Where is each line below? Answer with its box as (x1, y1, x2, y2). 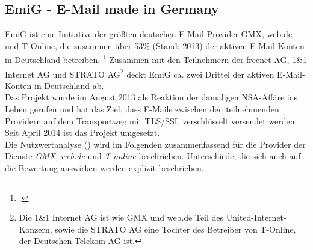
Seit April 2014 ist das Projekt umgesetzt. (5, 126, 160, 139)
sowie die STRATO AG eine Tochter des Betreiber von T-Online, (55, 222, 296, 235)
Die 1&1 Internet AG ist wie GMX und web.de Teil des (19, 211, 224, 224)
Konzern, (19, 222, 52, 235)
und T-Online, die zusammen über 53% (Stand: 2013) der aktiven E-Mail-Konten (5, 39, 305, 52)
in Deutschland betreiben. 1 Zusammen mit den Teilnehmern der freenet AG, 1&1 (5, 52, 307, 66)
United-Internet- (226, 211, 287, 224)
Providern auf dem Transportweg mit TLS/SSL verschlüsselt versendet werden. (5, 114, 297, 127)
